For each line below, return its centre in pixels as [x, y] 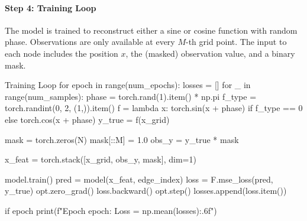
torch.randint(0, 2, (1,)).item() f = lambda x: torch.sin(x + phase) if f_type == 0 [154, 108]
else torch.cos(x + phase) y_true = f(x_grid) [87, 119]
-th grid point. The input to [236, 42]
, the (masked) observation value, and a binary [210, 53]
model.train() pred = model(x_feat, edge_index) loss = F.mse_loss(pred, [139, 179]
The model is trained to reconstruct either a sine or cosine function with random [151, 30]
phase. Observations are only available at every [90, 42]
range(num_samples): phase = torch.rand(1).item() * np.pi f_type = [131, 96]
